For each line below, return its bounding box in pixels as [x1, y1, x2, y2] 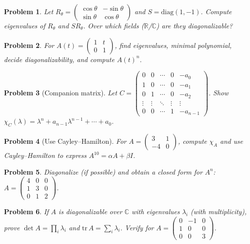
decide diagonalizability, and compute [4, 54, 115, 64]
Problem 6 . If [4, 206, 49, 217]
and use [220, 136, 243, 146]
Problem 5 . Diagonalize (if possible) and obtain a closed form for [4, 166, 203, 177]
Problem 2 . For [4, 40, 55, 50]
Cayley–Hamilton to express [4, 150, 87, 160]
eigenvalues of [4, 21, 45, 30]
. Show [209, 88, 229, 98]
